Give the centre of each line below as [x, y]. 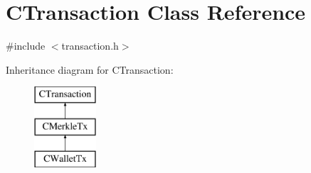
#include [26, 46]
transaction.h [90, 46]
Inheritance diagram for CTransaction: [90, 69]
